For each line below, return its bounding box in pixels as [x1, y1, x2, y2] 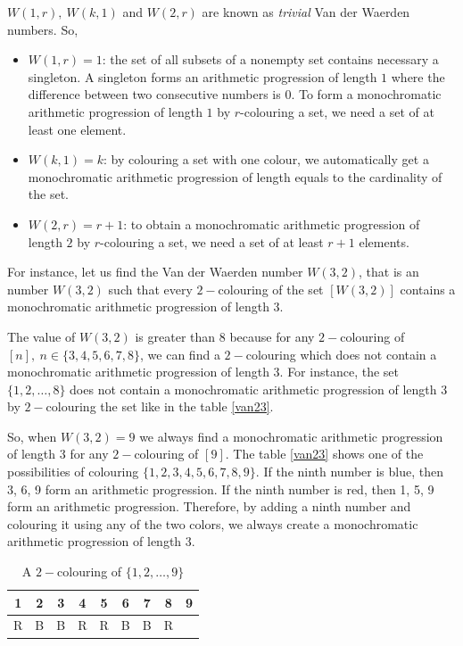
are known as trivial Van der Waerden [202, 3, 410, 21]
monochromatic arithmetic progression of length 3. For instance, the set [7, 362, 399, 381]
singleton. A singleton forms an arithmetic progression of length [28, 67, 377, 86]
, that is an [359, 262, 419, 281]
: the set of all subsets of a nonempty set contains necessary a [102, 50, 439, 69]
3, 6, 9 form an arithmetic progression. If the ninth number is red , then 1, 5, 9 [7, 479, 434, 498]
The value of [7, 327, 76, 345]
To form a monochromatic [299, 85, 442, 104]
